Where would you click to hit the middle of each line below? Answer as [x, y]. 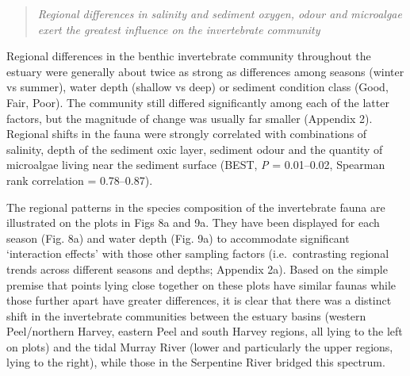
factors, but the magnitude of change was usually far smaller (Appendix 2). [190, 118]
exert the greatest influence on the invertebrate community [179, 29]
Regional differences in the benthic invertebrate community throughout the [189, 56]
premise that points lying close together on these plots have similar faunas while [201, 284]
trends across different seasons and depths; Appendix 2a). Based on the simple [197, 269]
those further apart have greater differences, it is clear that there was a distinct [199, 300]
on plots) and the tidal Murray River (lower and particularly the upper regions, [200, 346]
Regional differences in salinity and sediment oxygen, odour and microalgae [220, 13]
